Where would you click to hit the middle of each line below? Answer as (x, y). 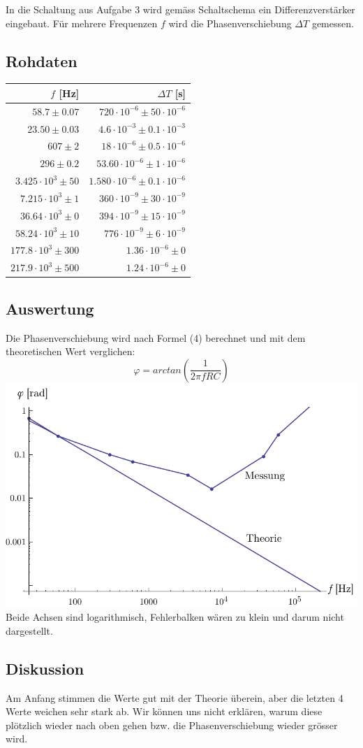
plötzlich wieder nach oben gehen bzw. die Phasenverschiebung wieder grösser (172, 725)
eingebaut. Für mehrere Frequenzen (82, 23)
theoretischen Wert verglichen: (71, 351)
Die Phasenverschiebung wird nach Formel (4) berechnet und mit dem (156, 337)
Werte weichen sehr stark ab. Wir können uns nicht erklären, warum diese (164, 711)
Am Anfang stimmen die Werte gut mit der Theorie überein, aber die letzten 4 (175, 697)
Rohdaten (42, 60)
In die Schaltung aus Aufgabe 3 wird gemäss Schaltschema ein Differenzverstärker (180, 9)
